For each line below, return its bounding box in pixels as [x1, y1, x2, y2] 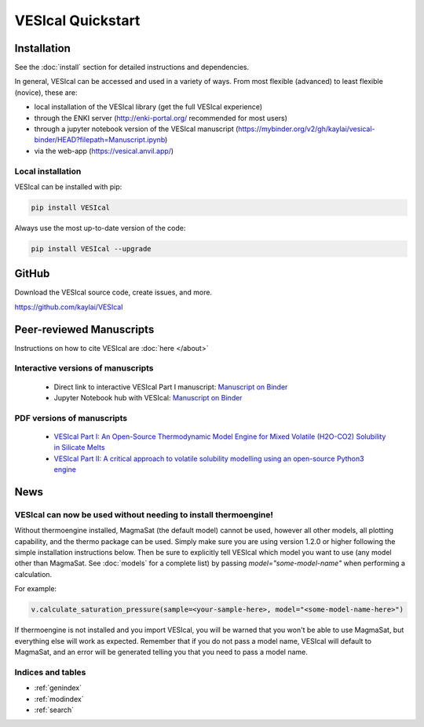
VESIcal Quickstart [14, 12, 141, 29]
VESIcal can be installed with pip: [14, 181, 122, 192]
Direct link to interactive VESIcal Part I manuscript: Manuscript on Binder [53, 382, 288, 392]
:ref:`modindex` [34, 694, 84, 703]
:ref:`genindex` [34, 683, 82, 692]
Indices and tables [14, 667, 86, 678]
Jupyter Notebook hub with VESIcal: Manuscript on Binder [53, 393, 243, 403]
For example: [14, 584, 57, 594]
